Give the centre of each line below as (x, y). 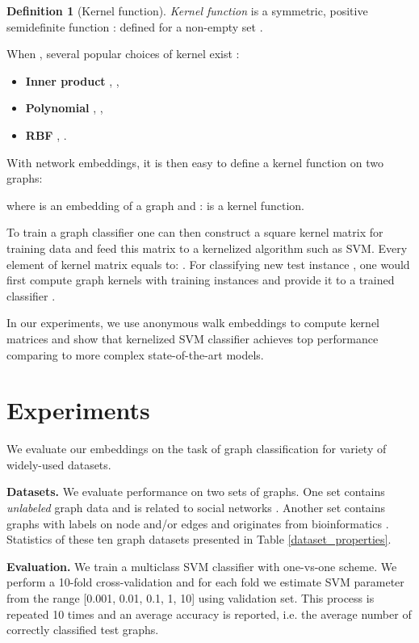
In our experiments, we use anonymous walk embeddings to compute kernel (193, 323)
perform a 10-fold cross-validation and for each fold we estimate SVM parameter (205, 582)
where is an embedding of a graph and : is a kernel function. (155, 205)
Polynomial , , (64, 108)
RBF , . (46, 134)
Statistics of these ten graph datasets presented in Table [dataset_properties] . (199, 539)
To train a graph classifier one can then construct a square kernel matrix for (195, 232)
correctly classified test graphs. (83, 630)
